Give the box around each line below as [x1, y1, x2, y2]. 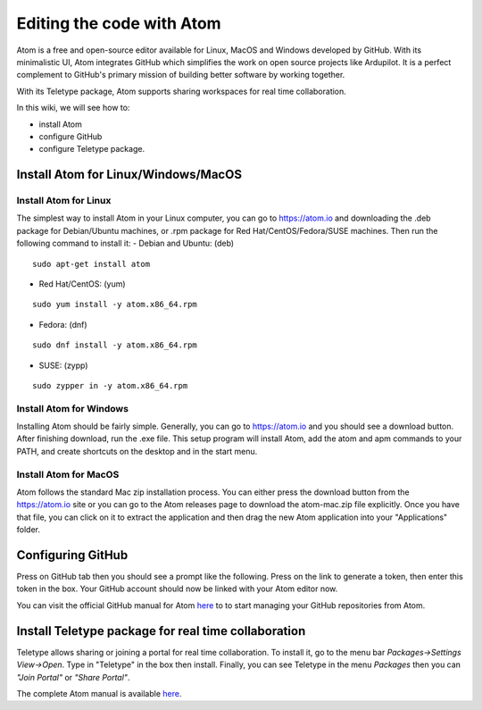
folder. [16, 524, 40, 535]
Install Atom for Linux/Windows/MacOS [16, 167, 243, 182]
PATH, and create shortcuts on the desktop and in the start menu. [16, 446, 258, 456]
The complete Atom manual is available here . [16, 688, 182, 698]
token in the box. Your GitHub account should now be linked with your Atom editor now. [16, 583, 338, 594]
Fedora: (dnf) [38, 319, 88, 330]
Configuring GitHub [16, 547, 129, 563]
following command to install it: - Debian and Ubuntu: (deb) [16, 238, 235, 249]
